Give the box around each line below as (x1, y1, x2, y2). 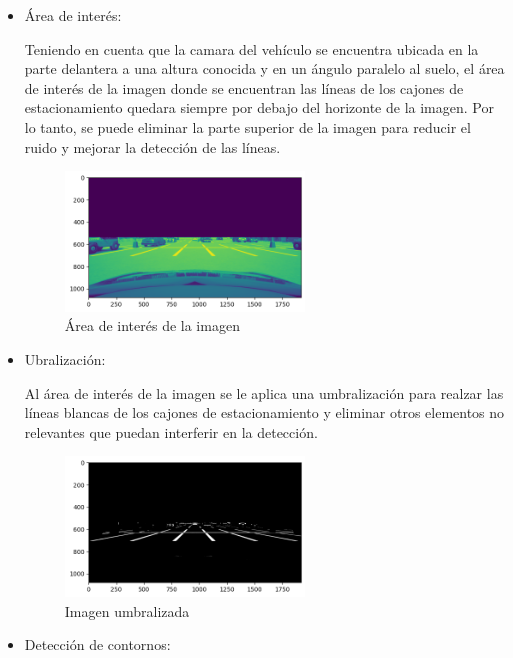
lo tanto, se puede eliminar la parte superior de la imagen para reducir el (24, 116, 471, 137)
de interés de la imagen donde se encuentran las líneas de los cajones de (24, 77, 464, 98)
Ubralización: (24, 348, 106, 369)
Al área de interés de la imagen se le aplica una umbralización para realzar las (24, 382, 504, 403)
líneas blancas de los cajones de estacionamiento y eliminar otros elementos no (24, 402, 505, 423)
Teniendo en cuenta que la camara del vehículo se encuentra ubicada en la (24, 38, 479, 59)
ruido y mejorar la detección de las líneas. (24, 136, 281, 157)
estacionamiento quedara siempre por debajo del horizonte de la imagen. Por (24, 97, 494, 118)
